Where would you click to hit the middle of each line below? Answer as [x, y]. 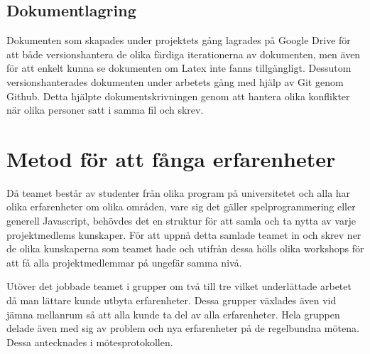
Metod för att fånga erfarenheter [171, 158]
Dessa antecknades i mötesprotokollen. [90, 342]
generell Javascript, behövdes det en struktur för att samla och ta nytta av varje [181, 221]
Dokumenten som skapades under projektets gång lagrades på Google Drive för [179, 40]
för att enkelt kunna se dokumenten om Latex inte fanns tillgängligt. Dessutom [179, 68]
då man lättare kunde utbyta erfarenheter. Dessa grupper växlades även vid [172, 300]
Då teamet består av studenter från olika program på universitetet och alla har [179, 192]
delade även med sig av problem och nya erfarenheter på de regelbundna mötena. [183, 328]
